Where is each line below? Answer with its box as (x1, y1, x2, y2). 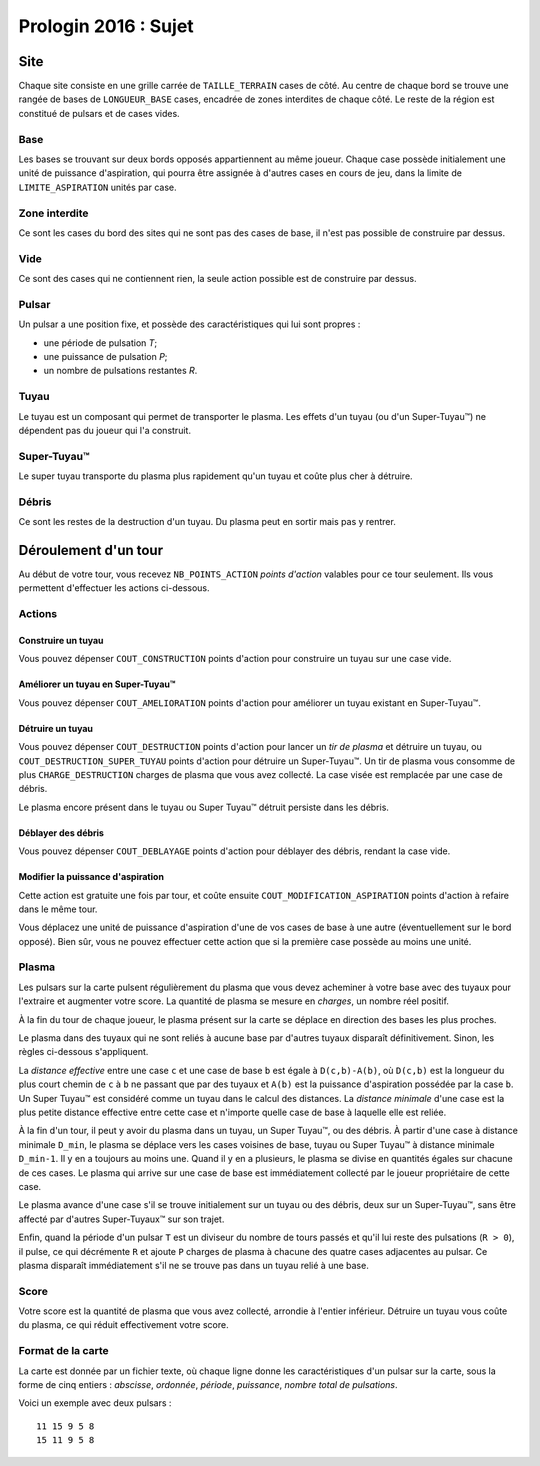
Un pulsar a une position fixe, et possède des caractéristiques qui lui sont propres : (18, 318, 361, 330)
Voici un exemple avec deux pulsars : (18, 1397, 172, 1409)
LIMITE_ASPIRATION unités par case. (18, 181, 177, 193)
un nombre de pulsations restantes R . (43, 365, 198, 377)
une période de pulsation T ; (43, 336, 158, 349)
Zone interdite (18, 206, 89, 220)
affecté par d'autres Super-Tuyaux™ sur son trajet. (18, 1213, 225, 1225)
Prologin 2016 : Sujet (18, 15, 194, 37)
